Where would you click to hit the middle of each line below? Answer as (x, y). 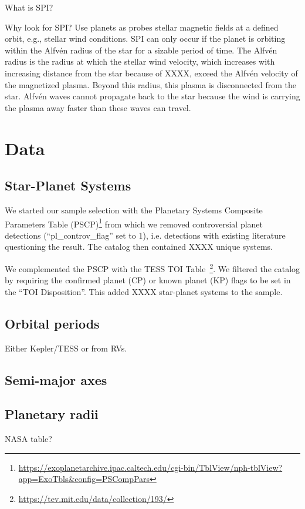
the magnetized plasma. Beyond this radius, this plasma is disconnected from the (151, 84)
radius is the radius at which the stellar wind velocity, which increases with (140, 61)
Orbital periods (52, 323)
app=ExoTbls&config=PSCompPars (84, 479)
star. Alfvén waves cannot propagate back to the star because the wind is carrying (152, 96)
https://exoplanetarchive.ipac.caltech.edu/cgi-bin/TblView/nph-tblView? (150, 467)
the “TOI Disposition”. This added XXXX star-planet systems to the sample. (144, 291)
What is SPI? (29, 7)
